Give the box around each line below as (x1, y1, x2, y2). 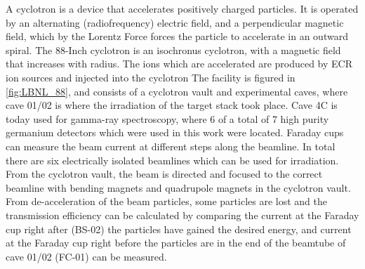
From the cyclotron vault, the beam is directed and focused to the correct (6, 166, 323, 181)
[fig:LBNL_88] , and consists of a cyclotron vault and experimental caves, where (6, 84, 348, 98)
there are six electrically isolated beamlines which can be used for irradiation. (6, 152, 339, 167)
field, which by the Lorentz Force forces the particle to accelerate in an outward (6, 29, 348, 44)
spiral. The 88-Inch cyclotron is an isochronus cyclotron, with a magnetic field (6, 42, 341, 57)
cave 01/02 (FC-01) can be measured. (6, 249, 167, 263)
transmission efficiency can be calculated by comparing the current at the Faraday (6, 207, 359, 222)
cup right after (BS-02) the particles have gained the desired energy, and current (6, 221, 352, 236)
